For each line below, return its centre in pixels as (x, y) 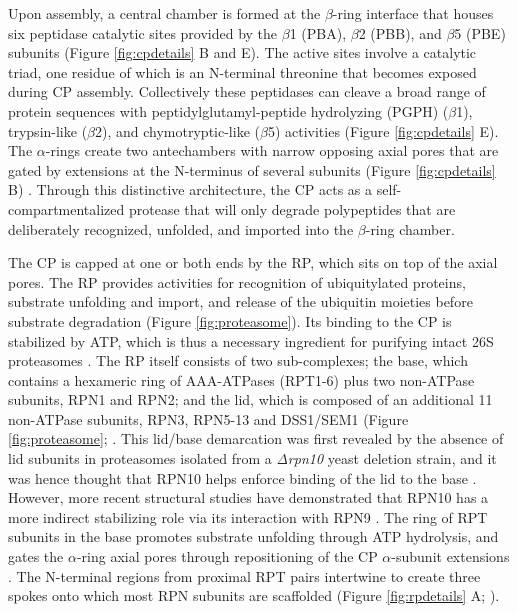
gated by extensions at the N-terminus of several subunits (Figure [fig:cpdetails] (252, 169)
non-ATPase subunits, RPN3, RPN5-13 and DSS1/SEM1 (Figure (208, 418)
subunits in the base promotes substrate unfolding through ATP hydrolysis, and (253, 536)
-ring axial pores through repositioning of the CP (227, 556)
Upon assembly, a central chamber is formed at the (164, 13)
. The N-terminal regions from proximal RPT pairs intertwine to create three (244, 575)
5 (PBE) (480, 32)
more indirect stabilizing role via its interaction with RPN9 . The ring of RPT (248, 516)
